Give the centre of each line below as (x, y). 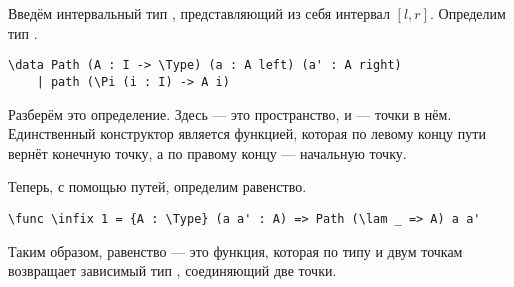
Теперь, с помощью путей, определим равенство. (157, 186)
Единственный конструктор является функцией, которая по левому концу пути (247, 133)
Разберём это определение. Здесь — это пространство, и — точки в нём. (230, 113)
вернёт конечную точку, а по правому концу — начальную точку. (207, 152)
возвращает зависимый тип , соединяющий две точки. (172, 270)
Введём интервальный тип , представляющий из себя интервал (199, 13)
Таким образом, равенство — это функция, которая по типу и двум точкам (235, 250)
